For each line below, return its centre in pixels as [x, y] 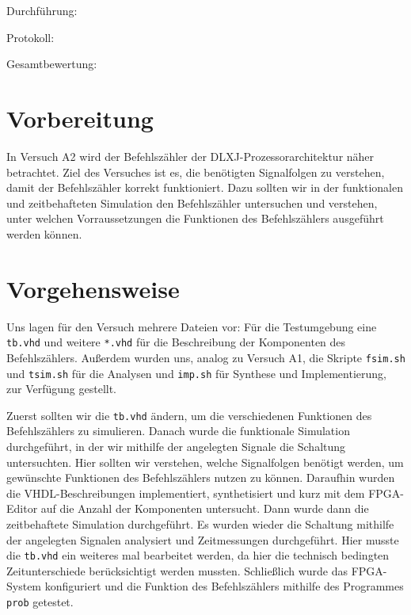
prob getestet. [40, 602]
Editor [22, 508]
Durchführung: [42, 10]
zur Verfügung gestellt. [62, 389]
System [24, 586]
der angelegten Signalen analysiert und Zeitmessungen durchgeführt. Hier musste [203, 539]
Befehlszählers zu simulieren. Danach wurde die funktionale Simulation [178, 431]
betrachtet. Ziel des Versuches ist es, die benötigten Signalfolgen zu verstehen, [196, 172]
